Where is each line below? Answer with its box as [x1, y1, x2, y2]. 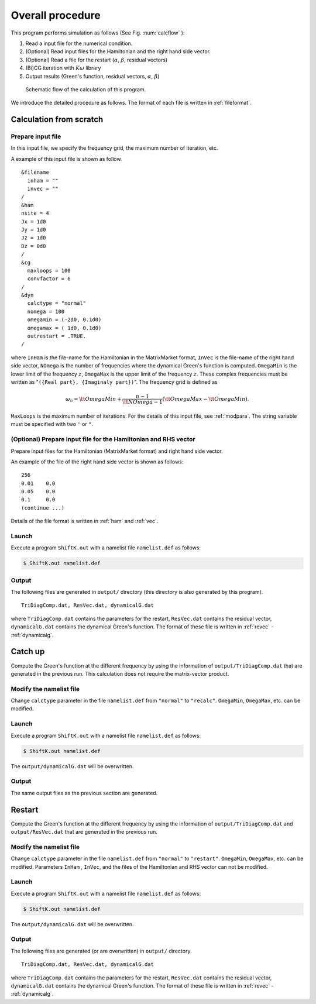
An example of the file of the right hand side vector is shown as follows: [11, 458, 184, 465]
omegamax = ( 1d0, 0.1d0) [27, 325, 102, 331]
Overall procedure [11, 9, 101, 22]
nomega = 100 [27, 308, 65, 315]
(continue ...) [21, 504, 65, 511]
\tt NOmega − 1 [122, 398, 163, 405]
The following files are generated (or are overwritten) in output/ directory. [11, 947, 192, 954]
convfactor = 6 [27, 276, 71, 282]
